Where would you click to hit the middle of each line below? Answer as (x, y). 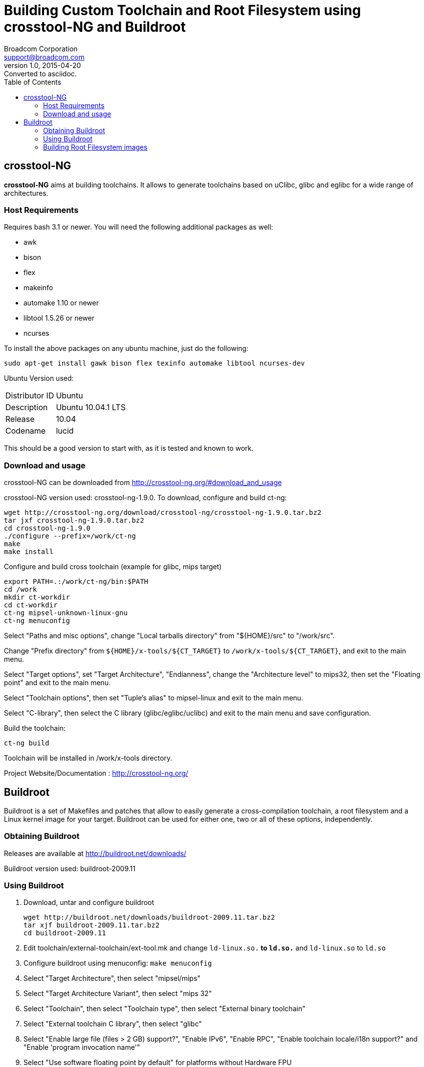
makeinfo (38, 288)
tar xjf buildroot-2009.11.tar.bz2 (92, 925)
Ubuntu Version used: (39, 378)
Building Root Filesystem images (95, 147)
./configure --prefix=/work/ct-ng (70, 536)
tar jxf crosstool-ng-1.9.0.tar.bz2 (74, 521)
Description (27, 407)
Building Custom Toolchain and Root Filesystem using (182, 10)
